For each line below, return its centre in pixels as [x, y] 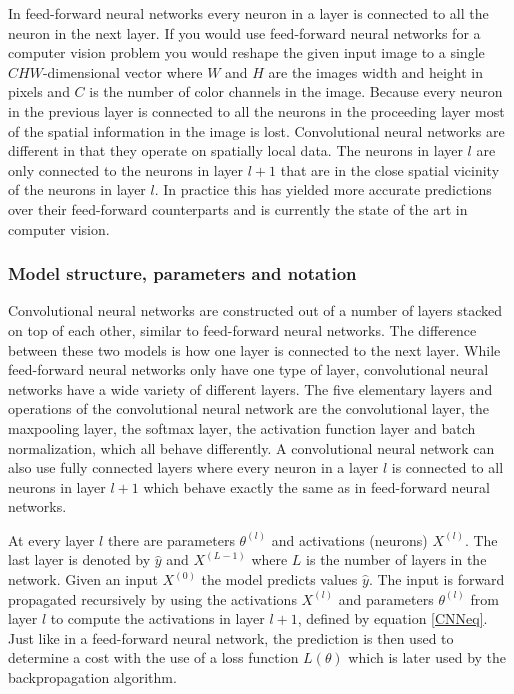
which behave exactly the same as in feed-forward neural [316, 486]
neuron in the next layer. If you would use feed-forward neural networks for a [244, 32]
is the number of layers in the [396, 559]
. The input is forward [436, 579]
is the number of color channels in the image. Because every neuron [296, 91]
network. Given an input [83, 579]
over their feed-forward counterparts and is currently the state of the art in [238, 208]
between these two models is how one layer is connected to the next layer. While [254, 349]
